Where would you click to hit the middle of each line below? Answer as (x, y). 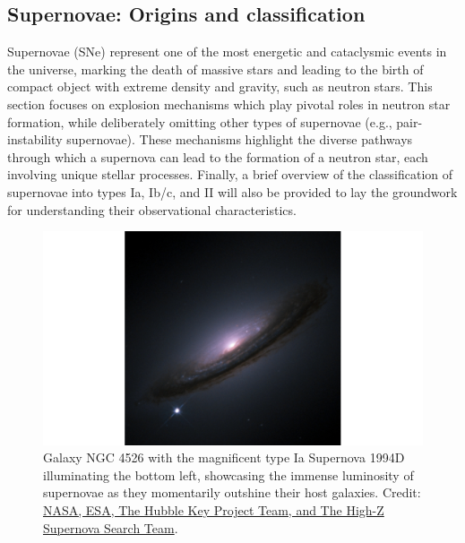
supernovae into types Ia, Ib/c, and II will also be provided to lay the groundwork (232, 191)
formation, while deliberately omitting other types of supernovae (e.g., (200, 121)
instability (35, 139)
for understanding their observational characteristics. (152, 209)
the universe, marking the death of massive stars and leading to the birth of (215, 69)
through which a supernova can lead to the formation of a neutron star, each (218, 156)
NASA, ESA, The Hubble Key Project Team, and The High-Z (214, 510)
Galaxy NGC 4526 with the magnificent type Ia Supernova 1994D (224, 457)
